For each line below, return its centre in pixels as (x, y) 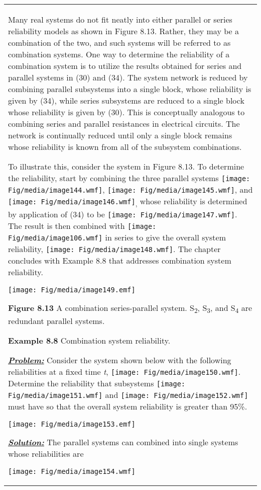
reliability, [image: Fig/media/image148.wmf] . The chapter (114, 249)
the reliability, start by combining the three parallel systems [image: (129, 178)
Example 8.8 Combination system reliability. (89, 341)
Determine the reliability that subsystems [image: (97, 383)
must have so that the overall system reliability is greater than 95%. (128, 406)
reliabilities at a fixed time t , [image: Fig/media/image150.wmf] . (124, 372)
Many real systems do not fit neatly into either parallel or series (120, 19)
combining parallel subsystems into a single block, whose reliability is (130, 89)
